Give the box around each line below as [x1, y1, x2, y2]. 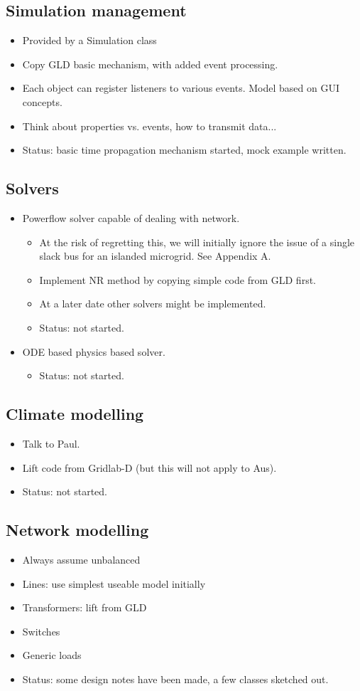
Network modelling [6, 519, 149, 541]
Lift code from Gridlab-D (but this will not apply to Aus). [22, 460, 277, 475]
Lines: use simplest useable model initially [22, 576, 206, 591]
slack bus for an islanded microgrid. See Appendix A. [39, 248, 271, 263]
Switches [22, 623, 60, 638]
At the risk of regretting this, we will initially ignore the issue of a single [39, 234, 355, 249]
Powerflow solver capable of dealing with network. [22, 210, 240, 225]
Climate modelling [6, 403, 144, 425]
